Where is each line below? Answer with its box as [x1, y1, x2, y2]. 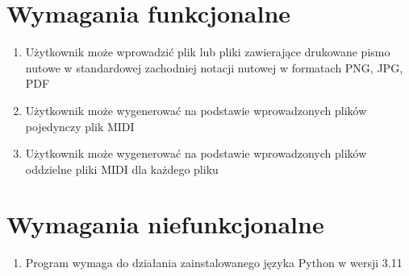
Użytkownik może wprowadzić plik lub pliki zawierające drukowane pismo [25, 43, 390, 60]
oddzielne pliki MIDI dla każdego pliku [25, 160, 219, 177]
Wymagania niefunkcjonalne [6, 208, 324, 241]
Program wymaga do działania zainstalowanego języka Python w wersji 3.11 [25, 254, 403, 271]
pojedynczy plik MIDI [25, 117, 135, 134]
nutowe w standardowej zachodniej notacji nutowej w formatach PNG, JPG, [25, 59, 403, 76]
